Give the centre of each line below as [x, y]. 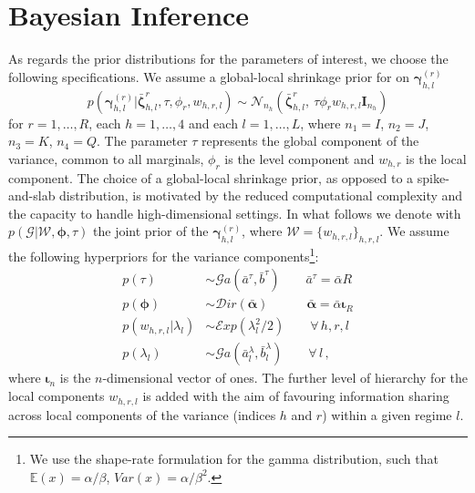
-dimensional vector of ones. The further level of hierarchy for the [285, 378]
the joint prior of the [151, 231]
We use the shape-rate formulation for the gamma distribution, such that [234, 459]
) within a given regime [387, 414]
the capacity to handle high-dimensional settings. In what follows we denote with [235, 213]
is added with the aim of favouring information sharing [296, 396]
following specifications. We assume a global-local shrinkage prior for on [209, 76]
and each [213, 123]
